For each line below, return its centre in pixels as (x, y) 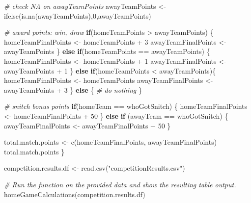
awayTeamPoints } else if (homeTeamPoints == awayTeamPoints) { (107, 51)
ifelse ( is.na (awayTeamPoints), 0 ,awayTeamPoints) (78, 15)
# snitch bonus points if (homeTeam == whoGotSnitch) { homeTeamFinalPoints (126, 106)
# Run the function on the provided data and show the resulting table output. (120, 184)
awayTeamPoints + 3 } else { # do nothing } (73, 89)
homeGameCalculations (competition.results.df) (75, 194)
